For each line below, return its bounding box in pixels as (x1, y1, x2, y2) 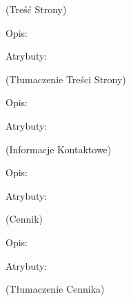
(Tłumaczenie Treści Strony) (6, 71, 126, 86)
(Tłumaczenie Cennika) (6, 282, 105, 296)
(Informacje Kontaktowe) (6, 141, 112, 156)
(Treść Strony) (6, 2, 67, 16)
